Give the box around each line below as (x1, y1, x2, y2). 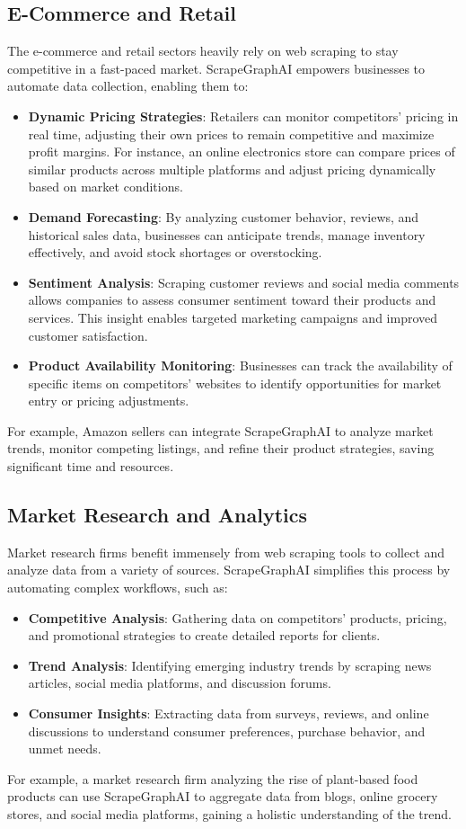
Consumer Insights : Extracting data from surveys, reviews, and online (28, 704, 429, 723)
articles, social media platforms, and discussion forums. (28, 673, 331, 692)
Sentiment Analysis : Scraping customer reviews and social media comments (28, 272, 460, 291)
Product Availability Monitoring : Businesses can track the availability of (28, 356, 453, 375)
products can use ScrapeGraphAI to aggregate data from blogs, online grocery (7, 787, 438, 806)
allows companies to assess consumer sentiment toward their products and (28, 290, 436, 309)
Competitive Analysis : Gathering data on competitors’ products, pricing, (28, 608, 447, 627)
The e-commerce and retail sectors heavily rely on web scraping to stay (7, 41, 399, 60)
